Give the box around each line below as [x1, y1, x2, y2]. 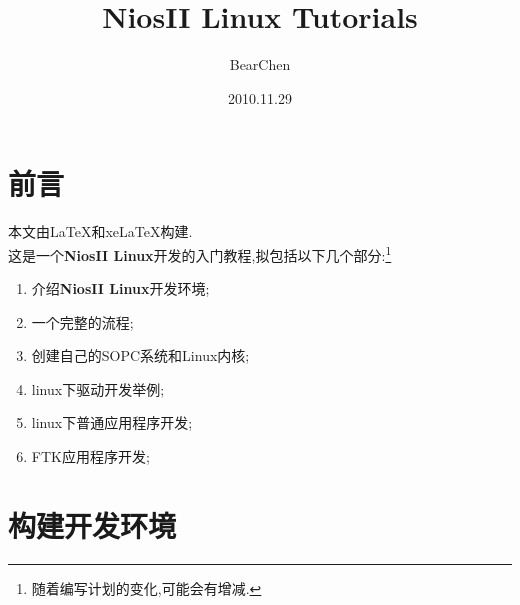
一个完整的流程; [31, 311, 134, 332]
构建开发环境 [8, 504, 177, 545]
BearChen [229, 54, 291, 75]
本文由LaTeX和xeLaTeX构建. [8, 221, 193, 242]
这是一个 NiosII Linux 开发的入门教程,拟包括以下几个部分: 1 [8, 241, 392, 265]
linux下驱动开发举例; [31, 378, 165, 399]
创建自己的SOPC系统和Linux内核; [31, 345, 250, 366]
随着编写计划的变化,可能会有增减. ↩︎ [31, 577, 262, 598]
